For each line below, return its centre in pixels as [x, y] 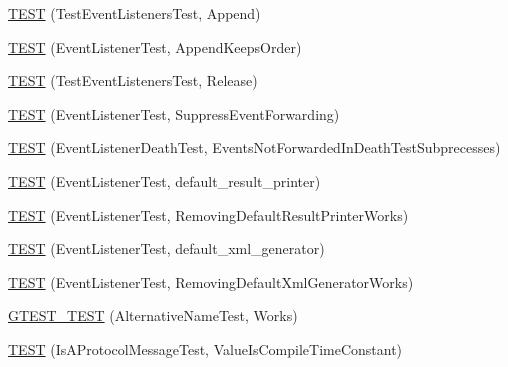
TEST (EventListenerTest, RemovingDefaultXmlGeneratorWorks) [211, 281]
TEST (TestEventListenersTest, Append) [134, 13]
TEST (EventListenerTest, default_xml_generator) [166, 248]
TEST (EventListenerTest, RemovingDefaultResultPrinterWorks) [208, 214]
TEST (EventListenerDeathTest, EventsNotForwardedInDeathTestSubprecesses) [254, 147]
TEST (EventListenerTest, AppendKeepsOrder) [155, 46]
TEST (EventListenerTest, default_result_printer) [164, 180]
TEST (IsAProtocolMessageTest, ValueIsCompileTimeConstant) [205, 348]
